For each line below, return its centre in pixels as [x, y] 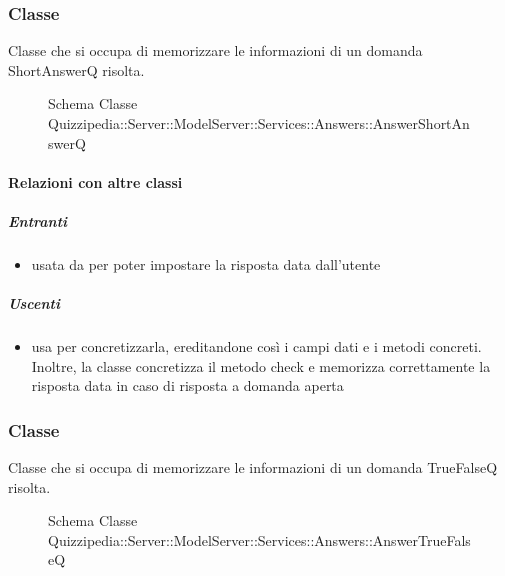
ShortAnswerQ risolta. [76, 69]
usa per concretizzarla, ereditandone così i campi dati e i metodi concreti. [256, 346]
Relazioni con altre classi [95, 181]
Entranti [38, 220]
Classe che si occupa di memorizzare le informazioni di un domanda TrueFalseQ [253, 467]
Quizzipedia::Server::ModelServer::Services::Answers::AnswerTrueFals [259, 539]
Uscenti [34, 303]
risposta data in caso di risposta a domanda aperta [187, 385]
